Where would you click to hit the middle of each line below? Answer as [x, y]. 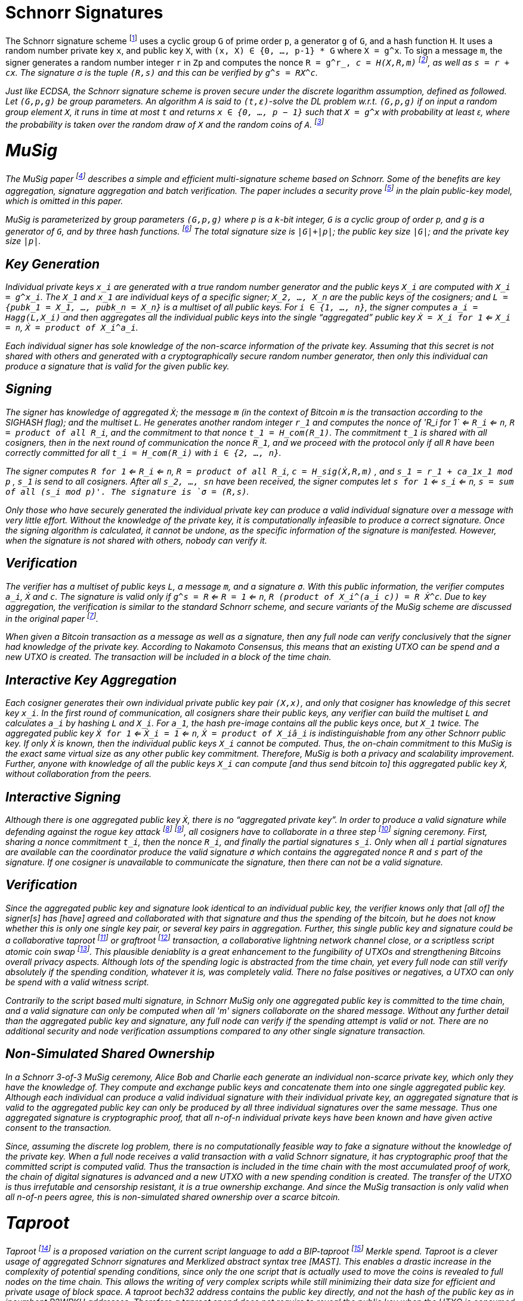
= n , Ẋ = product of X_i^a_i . [72, 328]
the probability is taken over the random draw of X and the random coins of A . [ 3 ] [165, 124]
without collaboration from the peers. [79, 774]
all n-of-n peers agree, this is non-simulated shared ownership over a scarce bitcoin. [173, 1197]
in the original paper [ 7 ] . [52, 617]
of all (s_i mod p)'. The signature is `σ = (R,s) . [127, 491]
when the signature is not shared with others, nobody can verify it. [136, 540]
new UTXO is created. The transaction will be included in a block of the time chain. [168, 657]
